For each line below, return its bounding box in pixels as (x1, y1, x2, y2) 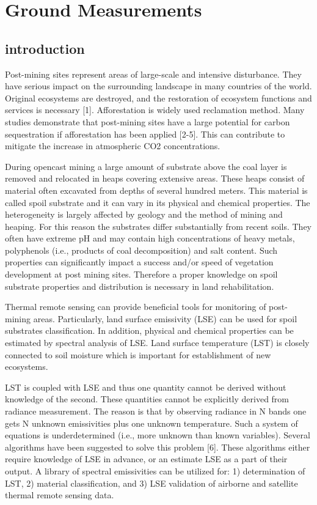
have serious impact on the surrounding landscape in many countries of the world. (5, 79, 312, 92)
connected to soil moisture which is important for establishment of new (5, 348, 271, 361)
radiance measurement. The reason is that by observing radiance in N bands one (5, 405, 307, 418)
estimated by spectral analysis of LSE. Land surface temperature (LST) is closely (5, 336, 310, 349)
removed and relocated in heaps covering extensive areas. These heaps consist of (5, 172, 305, 185)
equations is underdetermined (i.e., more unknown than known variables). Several (5, 429, 310, 441)
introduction (5, 39, 85, 57)
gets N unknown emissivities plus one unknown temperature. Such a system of (5, 416, 298, 429)
